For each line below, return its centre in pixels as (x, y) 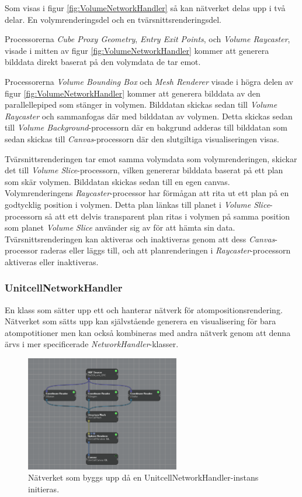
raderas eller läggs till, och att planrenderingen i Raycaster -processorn (166, 250)
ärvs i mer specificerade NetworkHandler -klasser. (92, 344)
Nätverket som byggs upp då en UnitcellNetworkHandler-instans (143, 477)
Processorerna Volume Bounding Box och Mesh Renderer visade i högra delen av (149, 81)
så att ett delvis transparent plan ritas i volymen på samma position (168, 216)
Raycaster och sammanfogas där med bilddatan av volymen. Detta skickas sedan (149, 116)
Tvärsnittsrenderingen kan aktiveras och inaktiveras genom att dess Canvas (140, 239)
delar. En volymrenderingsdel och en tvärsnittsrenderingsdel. (113, 19)
